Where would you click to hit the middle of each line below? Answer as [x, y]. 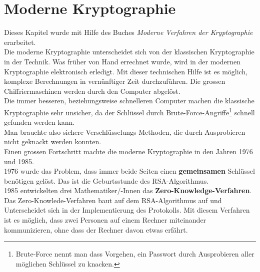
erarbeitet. [20, 42]
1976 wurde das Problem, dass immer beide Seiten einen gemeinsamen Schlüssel [129, 171]
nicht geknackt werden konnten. [53, 141]
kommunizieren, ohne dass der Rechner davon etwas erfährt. [96, 229]
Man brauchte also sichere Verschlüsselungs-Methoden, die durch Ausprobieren [125, 132]
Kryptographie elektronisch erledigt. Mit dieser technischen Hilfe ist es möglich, [126, 71]
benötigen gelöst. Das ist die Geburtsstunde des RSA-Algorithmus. [106, 180]
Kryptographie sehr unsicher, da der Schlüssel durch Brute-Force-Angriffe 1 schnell [129, 111]
